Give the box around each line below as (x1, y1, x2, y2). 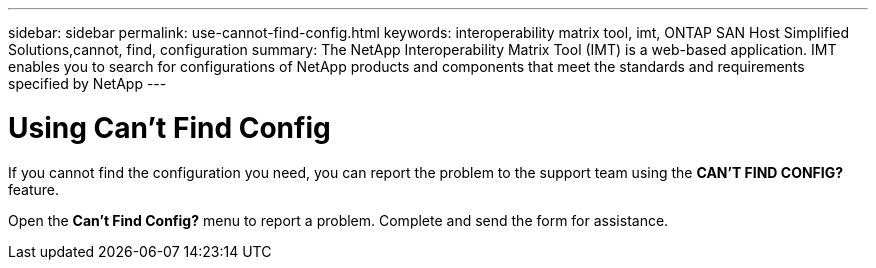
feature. (8, 180, 60, 198)
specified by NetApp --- (8, 75, 167, 92)
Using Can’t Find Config (8, 110, 331, 145)
